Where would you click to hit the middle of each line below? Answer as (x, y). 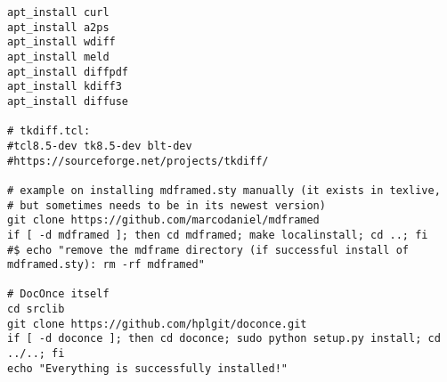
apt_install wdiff (61, 42)
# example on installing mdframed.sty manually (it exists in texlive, (224, 190)
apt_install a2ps (58, 27)
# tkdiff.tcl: (49, 131)
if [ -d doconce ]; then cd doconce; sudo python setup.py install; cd (224, 339)
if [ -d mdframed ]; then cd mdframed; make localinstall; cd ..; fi (218, 235)
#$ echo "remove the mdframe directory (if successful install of (208, 250)
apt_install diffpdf (68, 72)
